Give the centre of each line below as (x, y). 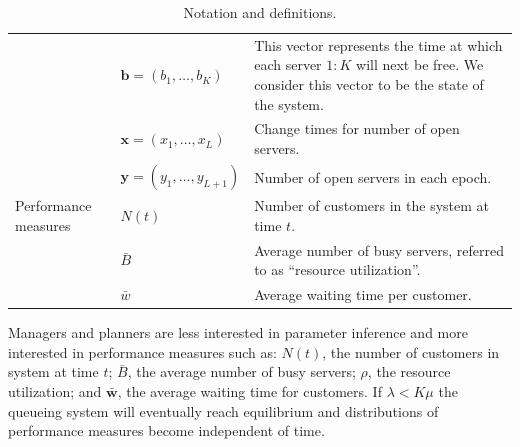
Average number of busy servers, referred (379, 249)
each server (288, 64)
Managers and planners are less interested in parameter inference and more (238, 332)
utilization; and (55, 390)
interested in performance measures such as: (142, 351)
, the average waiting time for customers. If (249, 390)
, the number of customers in (411, 351)
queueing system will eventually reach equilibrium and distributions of (223, 410)
